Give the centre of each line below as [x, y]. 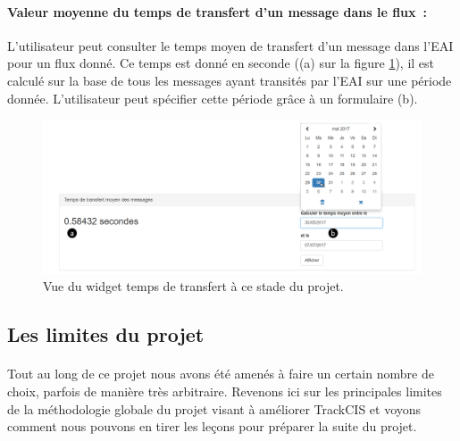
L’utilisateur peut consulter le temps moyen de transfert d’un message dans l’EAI [230, 45]
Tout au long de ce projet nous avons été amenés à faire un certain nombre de [221, 374]
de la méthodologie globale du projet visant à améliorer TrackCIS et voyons [214, 408]
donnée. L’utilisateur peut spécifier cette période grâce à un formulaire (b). [213, 98]
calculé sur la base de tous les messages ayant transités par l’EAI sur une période [230, 80]
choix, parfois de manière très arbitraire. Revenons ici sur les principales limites [225, 391]
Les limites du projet [106, 334]
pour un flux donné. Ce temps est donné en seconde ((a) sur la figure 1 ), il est [221, 63]
